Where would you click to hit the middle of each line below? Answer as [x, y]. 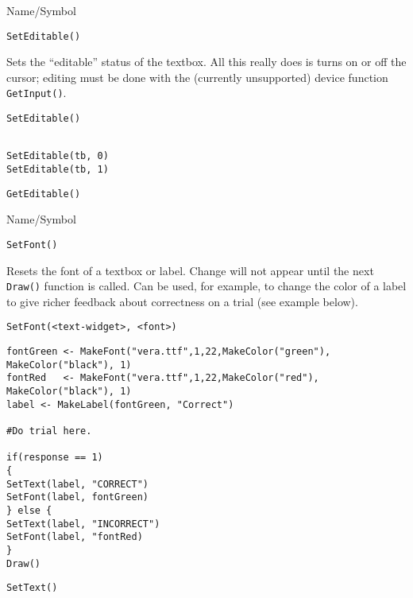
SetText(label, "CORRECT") [77, 484]
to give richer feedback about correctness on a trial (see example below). [182, 301]
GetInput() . [37, 93]
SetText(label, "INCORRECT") [83, 524]
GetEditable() [44, 194]
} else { [29, 511]
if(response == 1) [55, 458]
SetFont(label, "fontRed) [75, 537]
